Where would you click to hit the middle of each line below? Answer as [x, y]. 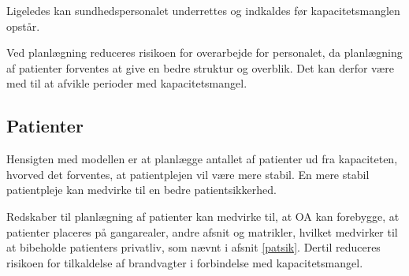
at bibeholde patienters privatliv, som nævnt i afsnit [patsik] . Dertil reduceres [193, 247]
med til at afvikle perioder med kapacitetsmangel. [127, 83]
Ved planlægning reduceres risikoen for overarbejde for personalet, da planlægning [204, 52]
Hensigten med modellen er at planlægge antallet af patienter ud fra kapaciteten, [202, 159]
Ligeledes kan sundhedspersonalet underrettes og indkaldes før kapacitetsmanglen [203, 10]
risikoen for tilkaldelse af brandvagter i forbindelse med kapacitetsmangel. [185, 262]
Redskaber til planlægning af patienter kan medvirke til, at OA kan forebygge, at [203, 216]
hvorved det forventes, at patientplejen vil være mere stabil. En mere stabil [188, 174]
